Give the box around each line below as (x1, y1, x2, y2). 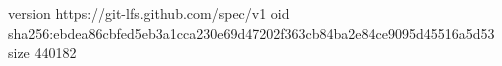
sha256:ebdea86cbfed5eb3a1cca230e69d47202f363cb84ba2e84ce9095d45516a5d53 (8, 22, 495, 43)
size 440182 (8, 42, 77, 63)
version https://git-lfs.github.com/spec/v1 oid (8, 3, 290, 23)
